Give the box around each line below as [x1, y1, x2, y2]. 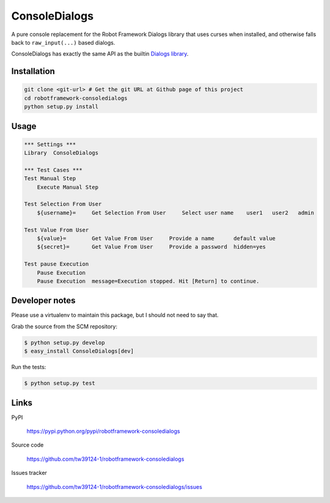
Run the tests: [11, 364, 46, 371]
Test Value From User [24, 226, 89, 233]
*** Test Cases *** [24, 166, 82, 174]
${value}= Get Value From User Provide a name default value [37, 235, 276, 241]
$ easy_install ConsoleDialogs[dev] [24, 348, 134, 354]
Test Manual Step [24, 175, 76, 182]
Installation [11, 66, 55, 76]
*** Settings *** [24, 141, 76, 148]
